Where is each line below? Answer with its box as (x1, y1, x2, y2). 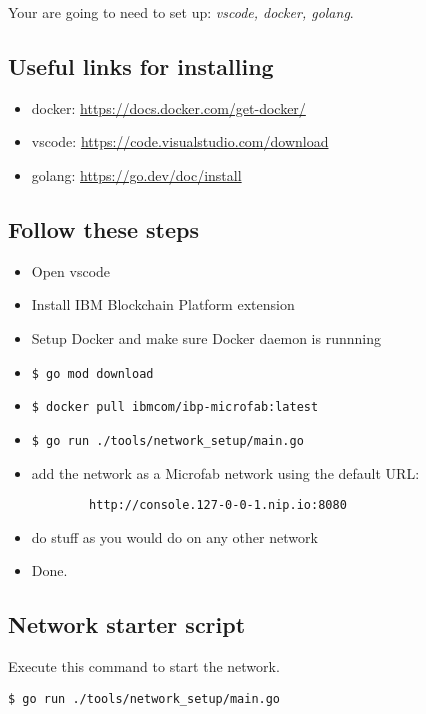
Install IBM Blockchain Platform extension (31, 294, 295, 315)
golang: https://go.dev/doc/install (31, 164, 242, 185)
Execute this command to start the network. (8, 656, 280, 677)
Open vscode (31, 260, 111, 281)
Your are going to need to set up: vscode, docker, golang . (8, 2, 354, 22)
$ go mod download (31, 366, 154, 381)
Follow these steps (8, 213, 200, 244)
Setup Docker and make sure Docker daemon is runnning (31, 327, 381, 348)
